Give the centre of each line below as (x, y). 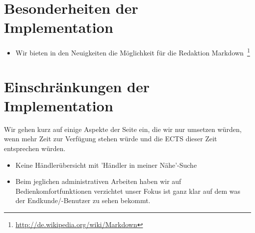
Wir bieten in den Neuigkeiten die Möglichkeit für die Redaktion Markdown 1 (133, 52)
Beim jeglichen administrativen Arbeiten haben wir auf (98, 181)
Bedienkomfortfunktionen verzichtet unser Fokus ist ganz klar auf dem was (128, 191)
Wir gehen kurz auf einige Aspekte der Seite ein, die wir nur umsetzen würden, (123, 129)
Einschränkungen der (77, 86)
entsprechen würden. (35, 148)
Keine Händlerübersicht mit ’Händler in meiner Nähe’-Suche (106, 165)
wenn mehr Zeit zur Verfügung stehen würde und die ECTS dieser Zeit (111, 139)
